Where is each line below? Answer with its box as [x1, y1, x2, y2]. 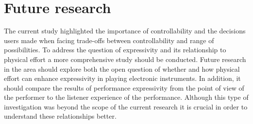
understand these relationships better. [4, 111, 117, 121]
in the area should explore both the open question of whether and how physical [4, 63, 240, 74]
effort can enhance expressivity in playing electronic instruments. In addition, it [4, 73, 241, 83]
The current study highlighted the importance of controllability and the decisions [4, 26, 246, 36]
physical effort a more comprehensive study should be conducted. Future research [4, 54, 246, 64]
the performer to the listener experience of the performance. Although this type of [4, 92, 249, 102]
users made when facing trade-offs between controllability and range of [4, 35, 214, 45]
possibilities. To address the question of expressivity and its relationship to [4, 45, 226, 55]
